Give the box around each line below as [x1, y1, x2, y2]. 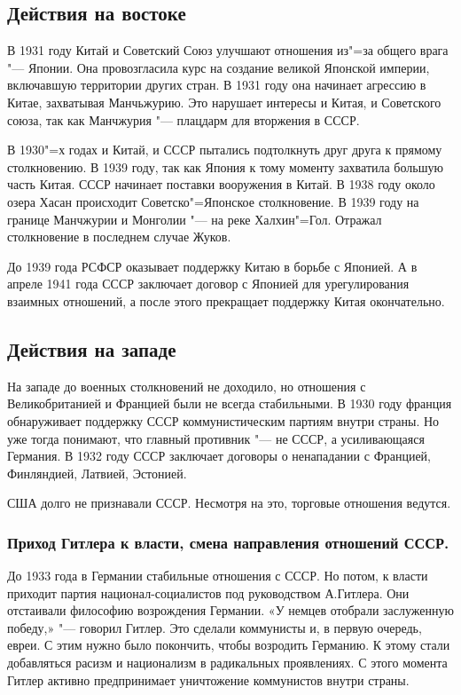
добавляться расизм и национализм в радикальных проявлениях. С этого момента [7, 653, 448, 672]
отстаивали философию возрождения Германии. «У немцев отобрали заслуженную [7, 601, 454, 620]
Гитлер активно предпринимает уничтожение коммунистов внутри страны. [7, 670, 410, 689]
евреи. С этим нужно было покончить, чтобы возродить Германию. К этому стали [7, 636, 450, 654]
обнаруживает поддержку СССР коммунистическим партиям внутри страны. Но [7, 411, 440, 430]
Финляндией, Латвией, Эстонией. [7, 463, 187, 482]
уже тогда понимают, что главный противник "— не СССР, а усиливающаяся [7, 429, 425, 447]
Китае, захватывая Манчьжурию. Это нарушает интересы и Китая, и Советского [7, 92, 441, 111]
